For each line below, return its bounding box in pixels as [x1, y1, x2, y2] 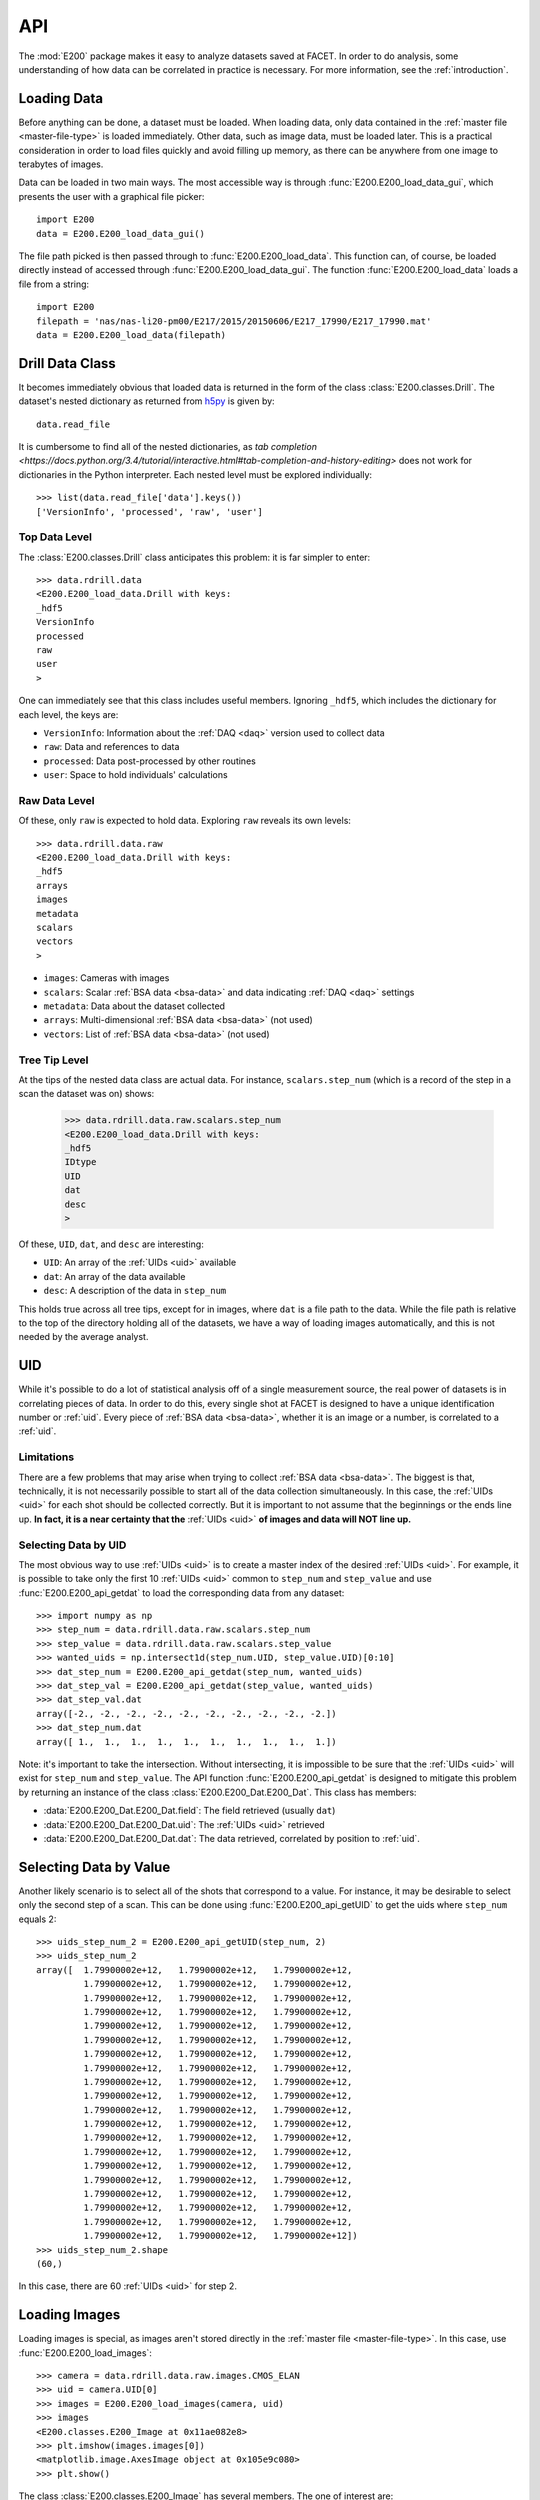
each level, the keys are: [18, 708, 119, 720]
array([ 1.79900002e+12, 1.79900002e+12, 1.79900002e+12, [36, 1964, 353, 1975]
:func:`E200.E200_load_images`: [18, 2346, 152, 2359]
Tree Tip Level [18, 1053, 89, 1067]
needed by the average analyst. [18, 1331, 149, 1343]
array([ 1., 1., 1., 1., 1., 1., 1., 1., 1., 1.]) [36, 1736, 337, 1747]
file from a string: [18, 278, 90, 290]
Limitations [18, 1450, 75, 1464]
